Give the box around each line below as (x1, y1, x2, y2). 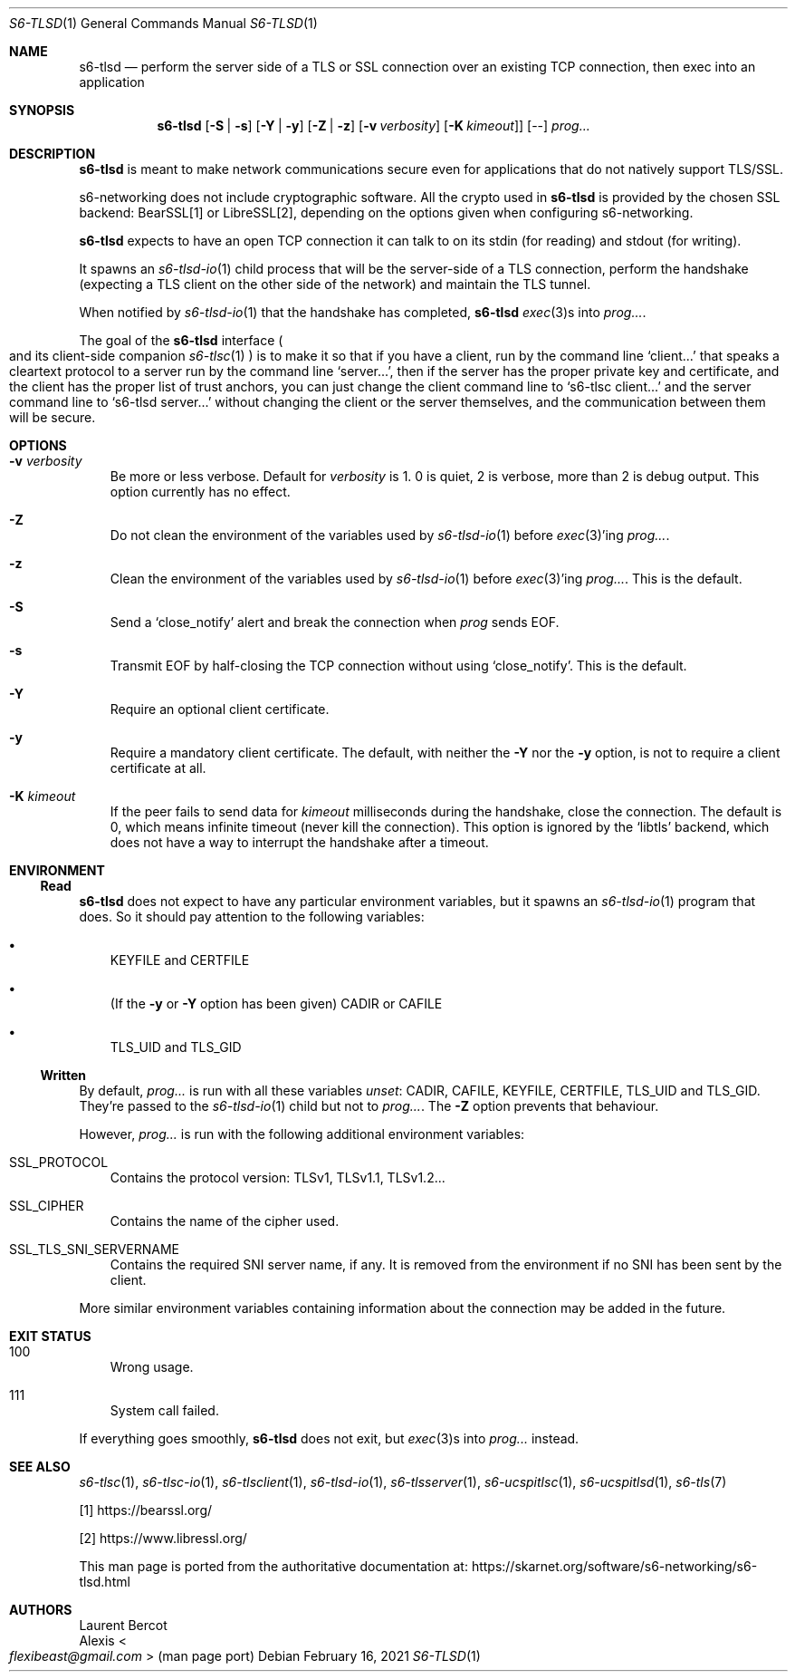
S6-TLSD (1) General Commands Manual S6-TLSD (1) (9, 15, 318, 31)
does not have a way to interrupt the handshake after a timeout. (110, 835, 489, 850)
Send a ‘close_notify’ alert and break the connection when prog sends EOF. (110, 614, 560, 630)
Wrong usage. (110, 1359, 194, 1375)
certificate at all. (110, 760, 206, 776)
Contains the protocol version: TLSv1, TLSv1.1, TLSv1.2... (110, 1170, 445, 1185)
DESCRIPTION (9, 146, 96, 161)
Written (40, 1067, 87, 1083)
